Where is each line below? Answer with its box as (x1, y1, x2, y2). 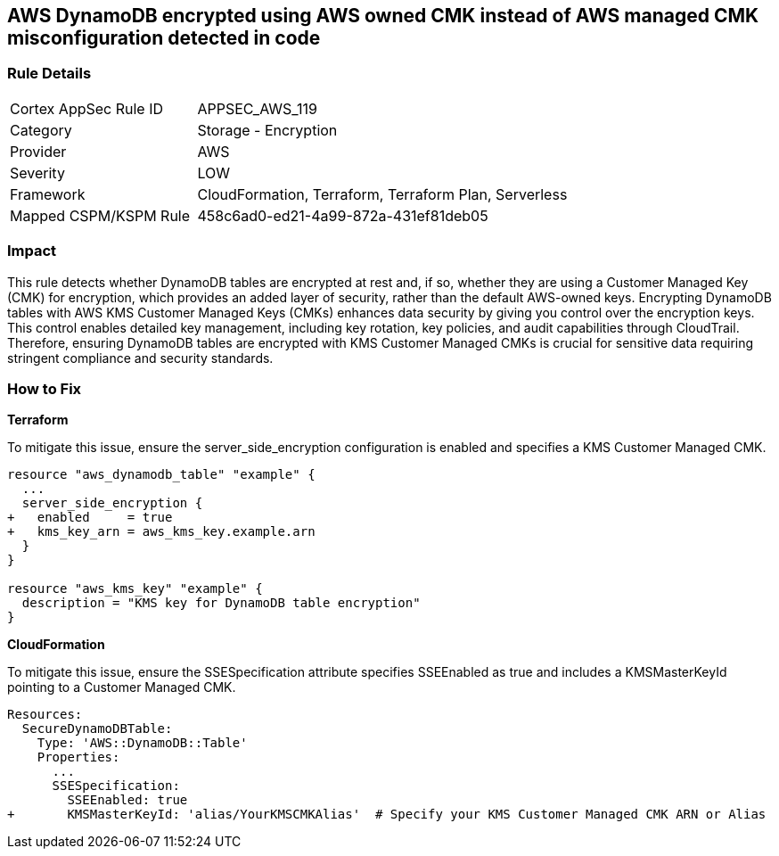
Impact (7, 242, 57, 260)
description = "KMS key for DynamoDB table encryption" (21, 596, 421, 611)
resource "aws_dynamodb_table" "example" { (7, 467, 316, 482)
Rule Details (7, 64, 92, 83)
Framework (10, 185, 86, 203)
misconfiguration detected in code (7, 27, 321, 49)
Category (10, 120, 72, 139)
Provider (10, 142, 67, 160)
